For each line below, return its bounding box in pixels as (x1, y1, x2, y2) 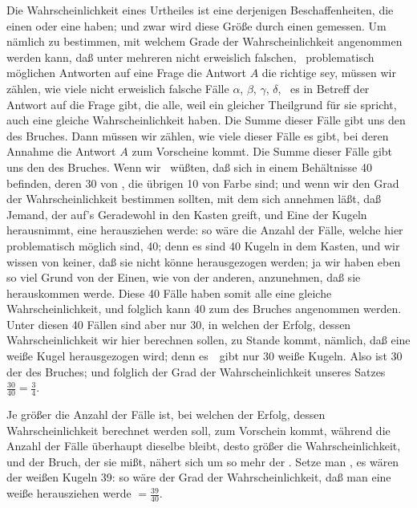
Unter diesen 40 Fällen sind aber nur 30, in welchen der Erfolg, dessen (6, 315, 351, 332)
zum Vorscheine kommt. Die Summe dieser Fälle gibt (132, 143, 392, 160)
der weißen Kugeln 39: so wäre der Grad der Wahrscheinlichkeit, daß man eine (6, 469, 391, 486)
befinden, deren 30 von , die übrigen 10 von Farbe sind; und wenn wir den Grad (6, 174, 399, 191)
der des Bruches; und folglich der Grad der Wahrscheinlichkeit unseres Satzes (6, 363, 386, 380)
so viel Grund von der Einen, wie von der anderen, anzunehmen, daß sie (6, 269, 361, 286)
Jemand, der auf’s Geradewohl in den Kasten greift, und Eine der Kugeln (6, 205, 367, 222)
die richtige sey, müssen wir (261, 64, 396, 81)
